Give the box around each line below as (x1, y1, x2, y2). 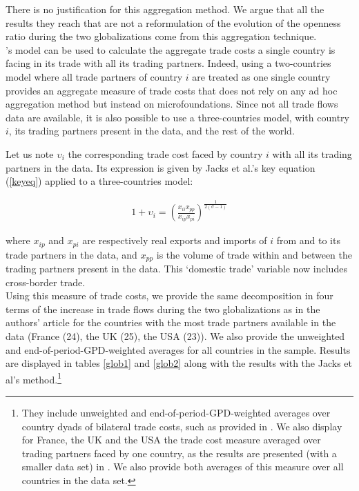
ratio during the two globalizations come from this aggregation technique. (6, 29, 317, 43)
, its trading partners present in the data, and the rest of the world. (8, 123, 295, 138)
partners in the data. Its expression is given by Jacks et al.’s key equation (6, 160, 316, 174)
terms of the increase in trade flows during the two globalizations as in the (6, 301, 320, 316)
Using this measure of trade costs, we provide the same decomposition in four (6, 288, 333, 303)
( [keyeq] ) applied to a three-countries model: (6, 174, 193, 188)
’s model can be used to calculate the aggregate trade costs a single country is (6, 42, 336, 57)
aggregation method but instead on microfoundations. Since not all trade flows (6, 97, 338, 111)
